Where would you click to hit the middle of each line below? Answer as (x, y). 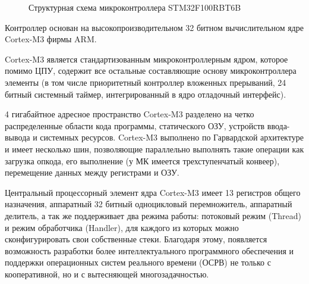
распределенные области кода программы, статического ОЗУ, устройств (135, 125)
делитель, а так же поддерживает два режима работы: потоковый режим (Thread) (153, 215)
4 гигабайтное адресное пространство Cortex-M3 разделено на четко (130, 114)
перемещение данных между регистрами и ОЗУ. (92, 172)
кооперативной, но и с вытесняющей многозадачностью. (107, 274)
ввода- (278, 125)
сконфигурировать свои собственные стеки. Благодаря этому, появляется (136, 239)
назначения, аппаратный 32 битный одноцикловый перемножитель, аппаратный (149, 204)
